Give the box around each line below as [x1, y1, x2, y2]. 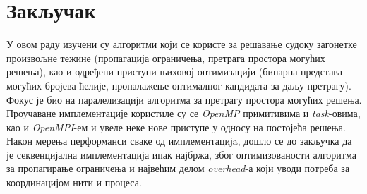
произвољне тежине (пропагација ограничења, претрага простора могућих [6, 50, 325, 65]
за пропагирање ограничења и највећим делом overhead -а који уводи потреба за [6, 161, 350, 176]
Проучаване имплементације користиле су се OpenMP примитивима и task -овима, [6, 106, 361, 121]
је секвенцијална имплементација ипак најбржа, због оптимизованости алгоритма [6, 147, 356, 162]
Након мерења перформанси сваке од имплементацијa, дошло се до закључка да [6, 133, 352, 148]
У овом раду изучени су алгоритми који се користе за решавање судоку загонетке [6, 37, 357, 51]
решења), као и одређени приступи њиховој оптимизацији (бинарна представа [6, 64, 343, 79]
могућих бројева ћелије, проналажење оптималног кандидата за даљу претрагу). [6, 78, 351, 92]
